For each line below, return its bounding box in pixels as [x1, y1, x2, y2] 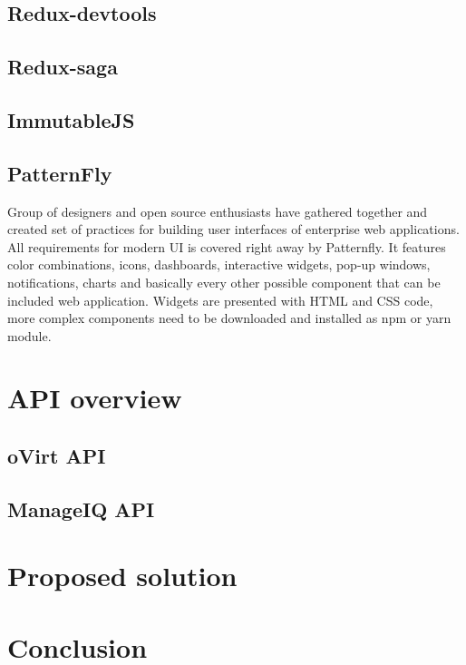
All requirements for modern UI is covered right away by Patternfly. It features [7, 237, 446, 256]
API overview [7, 379, 182, 416]
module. [7, 326, 52, 345]
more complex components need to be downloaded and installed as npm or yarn [7, 308, 451, 328]
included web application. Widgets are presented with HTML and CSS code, [7, 290, 433, 309]
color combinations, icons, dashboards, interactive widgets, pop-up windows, [7, 255, 431, 274]
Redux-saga [7, 53, 118, 81]
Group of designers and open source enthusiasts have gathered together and [7, 201, 428, 220]
